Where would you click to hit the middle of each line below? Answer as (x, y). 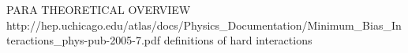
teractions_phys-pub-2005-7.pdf (84, 40)
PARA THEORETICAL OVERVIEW (99, 9)
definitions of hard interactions (238, 40)
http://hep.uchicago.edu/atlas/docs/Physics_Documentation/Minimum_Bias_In (204, 25)
